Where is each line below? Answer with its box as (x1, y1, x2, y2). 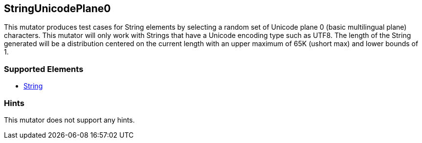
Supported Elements (4, 64, 84, 74)
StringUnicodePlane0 (4, 2, 111, 15)
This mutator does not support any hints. (4, 115, 135, 124)
